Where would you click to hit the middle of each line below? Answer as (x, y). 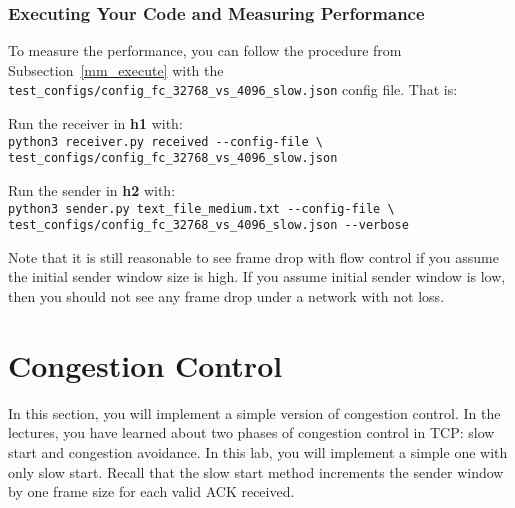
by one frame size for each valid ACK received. (151, 491)
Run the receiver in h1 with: (95, 123)
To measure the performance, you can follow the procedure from (205, 50)
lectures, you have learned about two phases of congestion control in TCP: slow (251, 432)
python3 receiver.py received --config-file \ (165, 141)
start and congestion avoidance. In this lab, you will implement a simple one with (258, 451)
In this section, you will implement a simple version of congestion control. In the (254, 412)
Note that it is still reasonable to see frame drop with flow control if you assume (253, 256)
